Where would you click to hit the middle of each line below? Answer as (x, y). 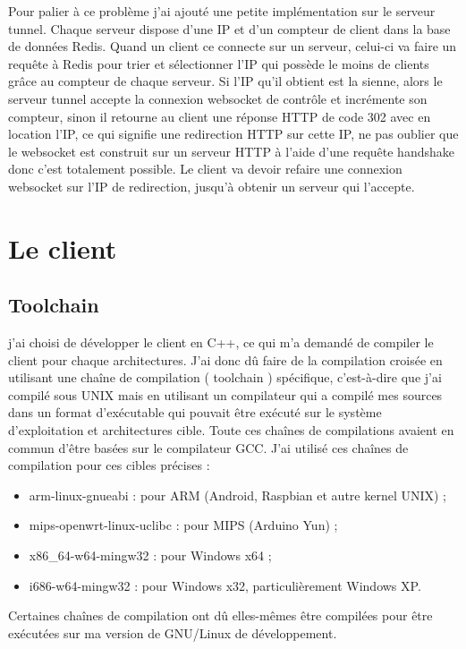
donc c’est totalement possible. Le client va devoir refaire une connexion (205, 169)
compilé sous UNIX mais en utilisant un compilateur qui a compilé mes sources (225, 394)
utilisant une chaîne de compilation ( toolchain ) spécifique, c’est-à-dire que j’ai (225, 377)
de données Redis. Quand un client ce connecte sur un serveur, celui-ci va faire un (233, 46)
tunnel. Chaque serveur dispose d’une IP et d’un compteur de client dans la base (229, 28)
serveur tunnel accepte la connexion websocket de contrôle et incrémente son (218, 98)
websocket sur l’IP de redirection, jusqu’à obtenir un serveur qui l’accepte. (212, 186)
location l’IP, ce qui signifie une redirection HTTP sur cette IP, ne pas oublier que (233, 134)
